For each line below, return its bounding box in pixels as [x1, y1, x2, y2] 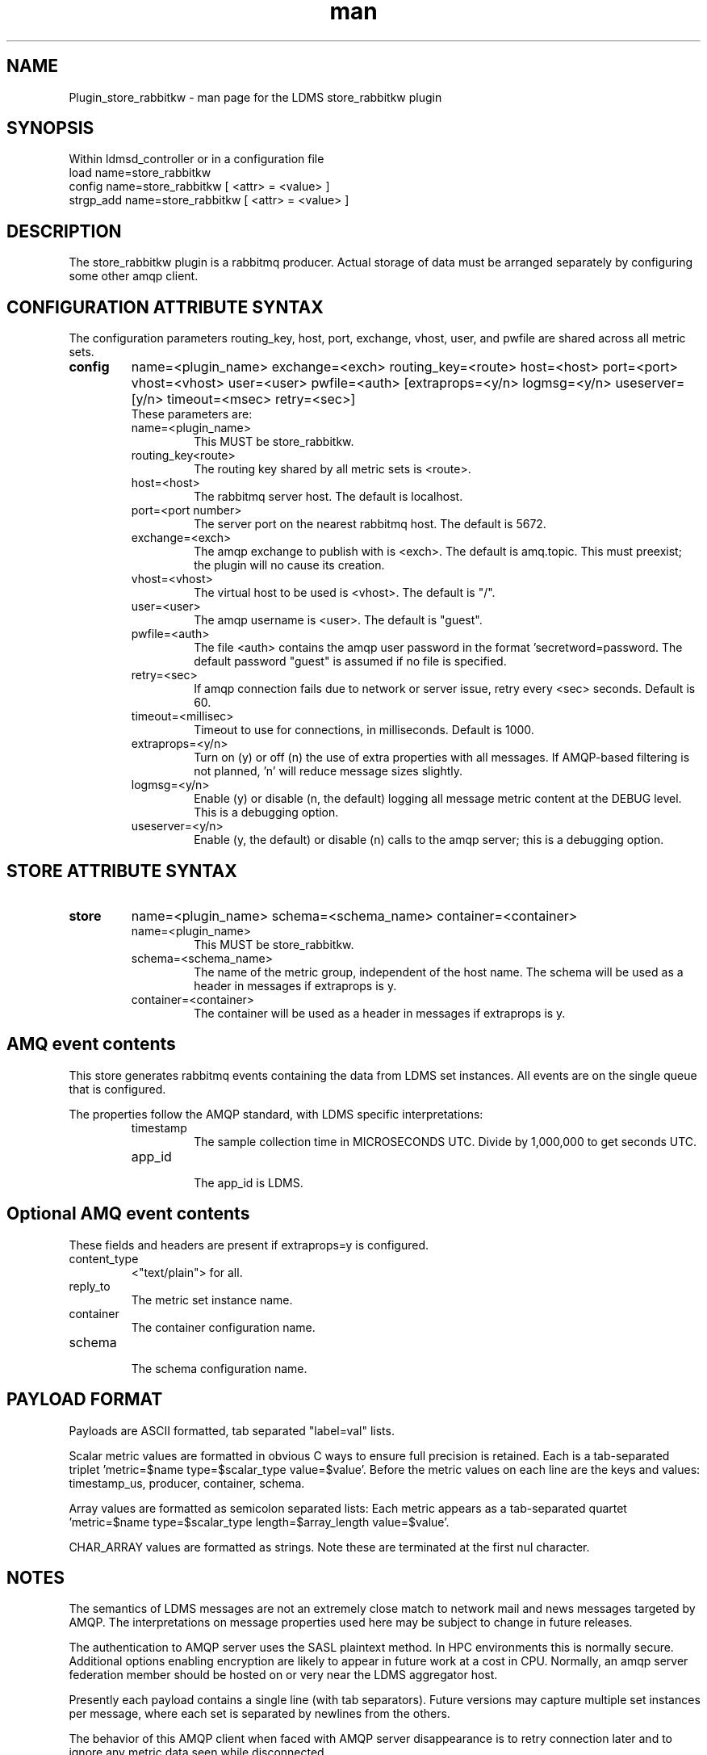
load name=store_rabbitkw [69, 166, 211, 180]
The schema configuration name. [131, 1361, 307, 1375]
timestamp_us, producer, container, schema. [69, 1476, 305, 1490]
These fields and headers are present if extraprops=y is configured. [69, 1237, 429, 1252]
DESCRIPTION [6, 220, 122, 241]
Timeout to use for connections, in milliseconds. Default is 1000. [194, 723, 534, 737]
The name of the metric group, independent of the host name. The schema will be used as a [194, 964, 684, 979]
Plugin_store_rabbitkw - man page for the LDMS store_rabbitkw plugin [69, 90, 442, 104]
